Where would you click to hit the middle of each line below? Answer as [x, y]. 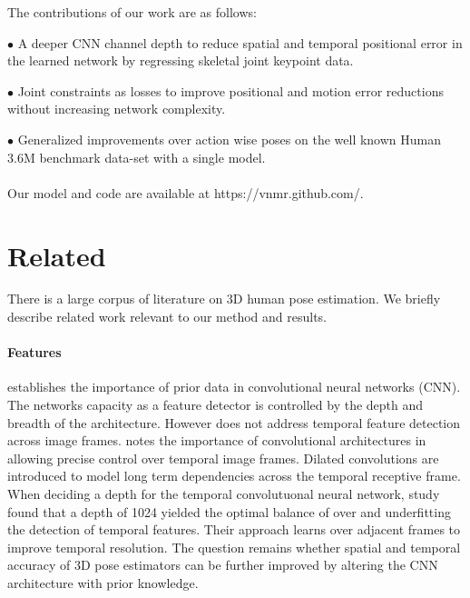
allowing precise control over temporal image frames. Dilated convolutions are [223, 458]
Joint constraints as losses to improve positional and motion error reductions [230, 90]
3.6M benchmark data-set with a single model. [137, 157]
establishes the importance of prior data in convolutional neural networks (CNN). [234, 387]
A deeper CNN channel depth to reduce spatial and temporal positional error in [240, 42]
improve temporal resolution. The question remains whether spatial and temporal [234, 547]
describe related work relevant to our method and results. [167, 317]
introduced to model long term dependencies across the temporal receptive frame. [234, 476]
